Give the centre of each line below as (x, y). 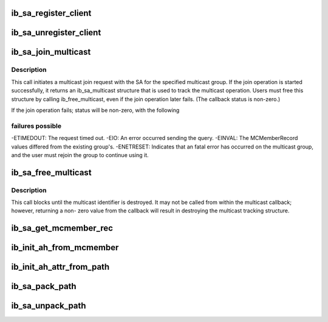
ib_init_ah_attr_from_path (60, 267)
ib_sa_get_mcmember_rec (62, 228)
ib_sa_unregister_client (56, 33)
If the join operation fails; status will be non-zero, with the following (95, 110)
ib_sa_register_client (51, 13)
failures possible (36, 126)
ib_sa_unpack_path (49, 306)
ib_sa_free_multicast (51, 173)
